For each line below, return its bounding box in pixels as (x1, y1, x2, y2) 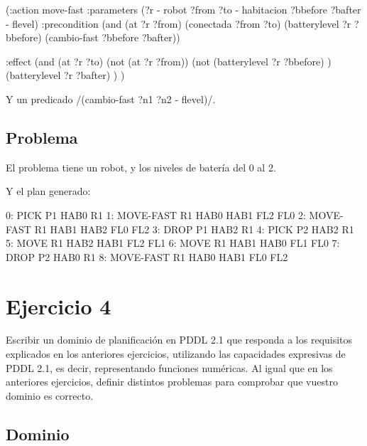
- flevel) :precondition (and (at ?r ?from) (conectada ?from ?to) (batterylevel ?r (6, 16, 351, 31)
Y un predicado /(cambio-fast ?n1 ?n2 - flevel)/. (6, 91, 216, 106)
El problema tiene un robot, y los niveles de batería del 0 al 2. (6, 159, 276, 174)
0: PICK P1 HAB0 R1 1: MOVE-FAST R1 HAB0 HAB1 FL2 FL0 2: (6, 207, 306, 222)
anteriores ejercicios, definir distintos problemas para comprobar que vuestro (6, 374, 338, 389)
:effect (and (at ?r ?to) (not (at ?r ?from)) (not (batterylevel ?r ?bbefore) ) (6, 53, 332, 68)
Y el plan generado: (6, 184, 91, 198)
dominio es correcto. (6, 388, 94, 403)
